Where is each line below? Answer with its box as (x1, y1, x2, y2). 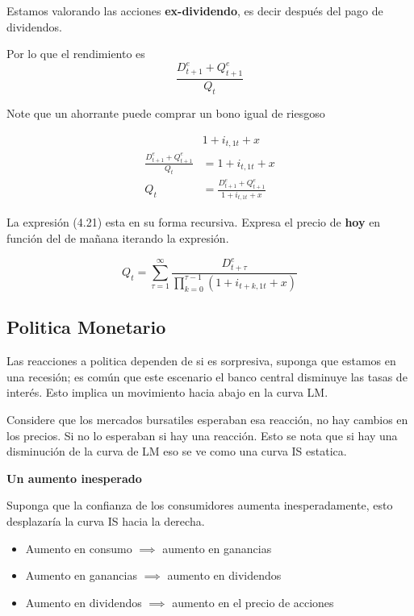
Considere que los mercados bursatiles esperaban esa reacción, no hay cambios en (6, 410, 408, 427)
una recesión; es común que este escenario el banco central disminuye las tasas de (6, 368, 408, 385)
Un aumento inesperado (6, 469, 142, 486)
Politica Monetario (6, 314, 166, 339)
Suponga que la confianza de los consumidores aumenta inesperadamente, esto (6, 497, 393, 514)
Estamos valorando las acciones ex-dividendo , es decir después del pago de (6, 2, 383, 19)
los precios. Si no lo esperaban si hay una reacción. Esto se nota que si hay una (6, 427, 398, 443)
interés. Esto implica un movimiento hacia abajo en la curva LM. (6, 384, 328, 401)
